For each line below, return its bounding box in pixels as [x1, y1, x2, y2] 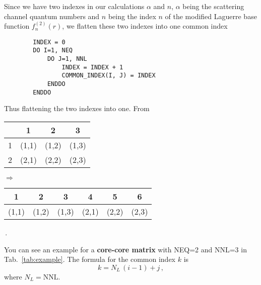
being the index [108, 11, 156, 21]
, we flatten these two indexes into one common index [62, 21, 228, 31]
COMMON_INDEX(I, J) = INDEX [61, 72, 156, 79]
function [4, 21, 30, 31]
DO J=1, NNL [47, 55, 87, 63]
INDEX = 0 [33, 38, 66, 46]
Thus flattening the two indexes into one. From [4, 103, 150, 114]
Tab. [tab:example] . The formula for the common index [4, 254, 176, 264]
